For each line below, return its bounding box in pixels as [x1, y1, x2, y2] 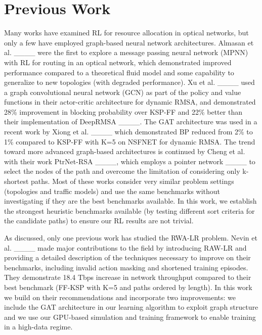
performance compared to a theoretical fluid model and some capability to [4, 67, 234, 77]
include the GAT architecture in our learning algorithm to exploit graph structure [4, 302, 258, 312]
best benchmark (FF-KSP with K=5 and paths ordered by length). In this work [4, 281, 252, 292]
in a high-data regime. [4, 321, 73, 332]
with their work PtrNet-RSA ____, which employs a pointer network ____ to [4, 156, 255, 166]
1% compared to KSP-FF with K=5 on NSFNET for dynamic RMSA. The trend [4, 136, 255, 147]
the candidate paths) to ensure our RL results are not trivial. [4, 215, 194, 226]
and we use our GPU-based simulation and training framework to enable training [4, 311, 256, 322]
